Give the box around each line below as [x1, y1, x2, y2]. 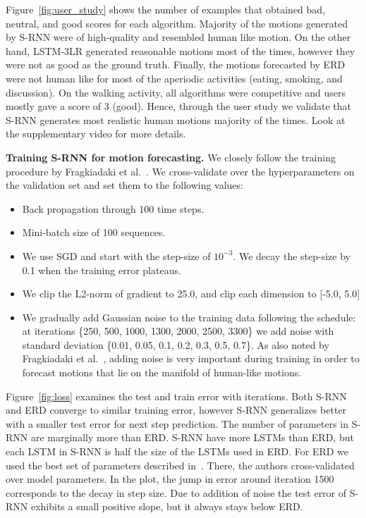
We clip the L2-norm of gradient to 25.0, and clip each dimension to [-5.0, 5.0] [22, 286, 360, 301]
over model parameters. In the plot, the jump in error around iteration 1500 [6, 471, 334, 486]
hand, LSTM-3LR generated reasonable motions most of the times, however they [6, 43, 355, 58]
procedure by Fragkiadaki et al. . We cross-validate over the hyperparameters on [6, 164, 355, 178]
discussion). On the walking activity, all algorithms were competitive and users [6, 85, 346, 99]
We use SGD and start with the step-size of [22, 248, 211, 263]
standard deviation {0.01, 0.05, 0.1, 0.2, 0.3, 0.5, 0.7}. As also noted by [22, 337, 329, 352]
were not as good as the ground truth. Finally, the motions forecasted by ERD [6, 57, 346, 72]
